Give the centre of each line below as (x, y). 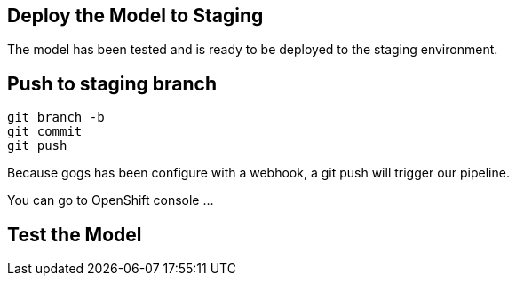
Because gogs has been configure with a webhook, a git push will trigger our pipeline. (258, 173)
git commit (45, 132)
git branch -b (56, 118)
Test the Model (75, 234)
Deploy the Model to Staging (135, 16)
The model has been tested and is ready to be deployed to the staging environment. (253, 50)
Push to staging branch (112, 83)
